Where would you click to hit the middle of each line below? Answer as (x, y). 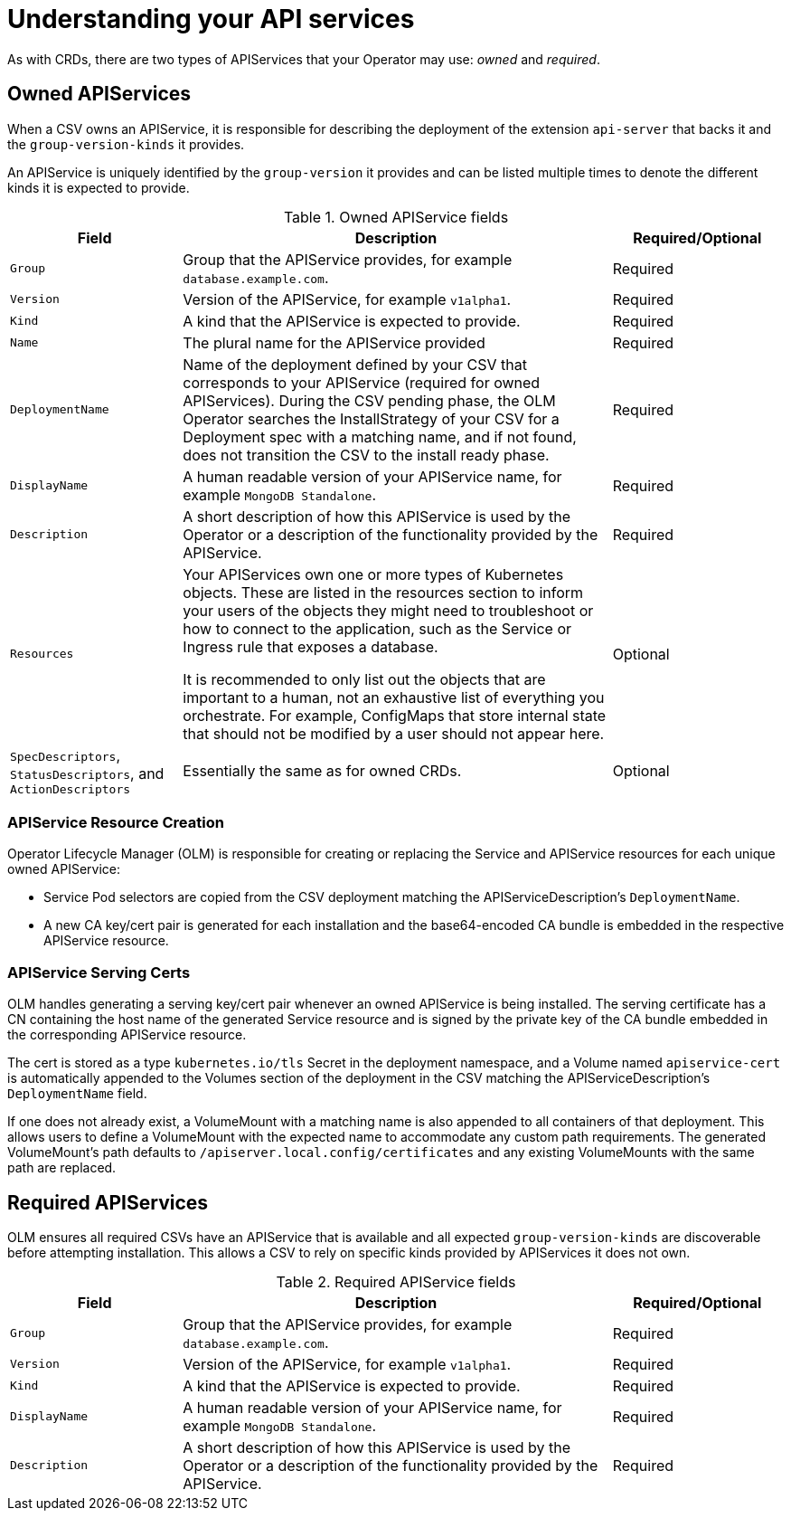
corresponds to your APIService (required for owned (362, 382)
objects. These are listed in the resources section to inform (383, 592)
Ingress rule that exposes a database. (311, 646)
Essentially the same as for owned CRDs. (322, 771)
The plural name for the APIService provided (334, 342)
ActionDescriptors (71, 789)
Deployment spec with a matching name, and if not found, (380, 436)
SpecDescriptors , (66, 755)
